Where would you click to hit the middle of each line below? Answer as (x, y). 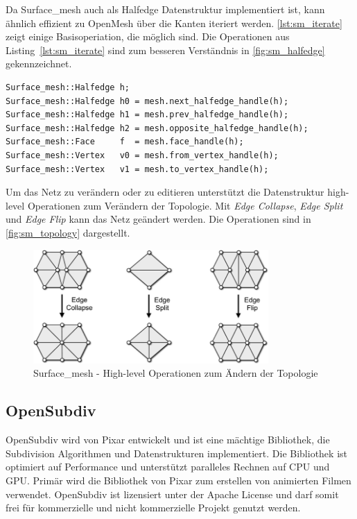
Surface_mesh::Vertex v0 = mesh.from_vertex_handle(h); (142, 155)
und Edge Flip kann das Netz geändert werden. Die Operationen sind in (158, 219)
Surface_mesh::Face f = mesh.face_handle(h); (125, 142)
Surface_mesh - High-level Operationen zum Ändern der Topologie (176, 373)
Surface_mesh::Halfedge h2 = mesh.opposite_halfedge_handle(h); (157, 128)
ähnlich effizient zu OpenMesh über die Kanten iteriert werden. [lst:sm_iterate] (174, 23)
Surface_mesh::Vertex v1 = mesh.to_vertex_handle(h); (137, 169)
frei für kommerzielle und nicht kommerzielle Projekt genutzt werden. (153, 508)
